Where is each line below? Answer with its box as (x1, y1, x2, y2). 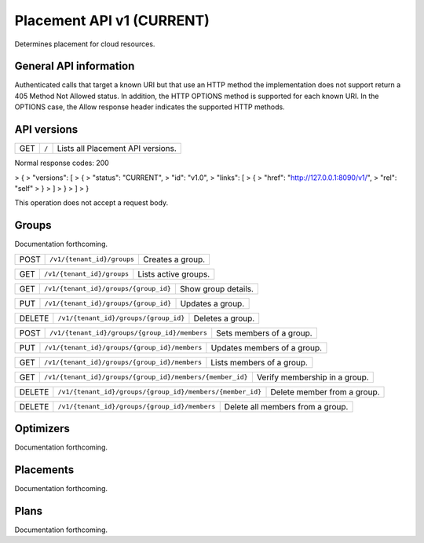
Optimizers (14, 422, 71, 435)
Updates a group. (180, 298, 245, 309)
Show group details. (179, 283, 254, 294)
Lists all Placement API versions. (57, 143, 177, 154)
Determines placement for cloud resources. (14, 39, 155, 49)
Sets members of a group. (216, 327, 313, 338)
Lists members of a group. (210, 357, 308, 368)
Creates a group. (142, 254, 206, 265)
